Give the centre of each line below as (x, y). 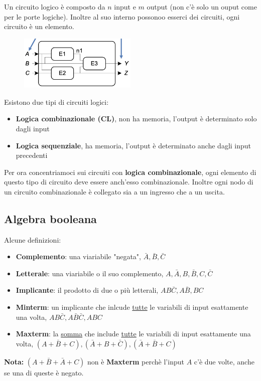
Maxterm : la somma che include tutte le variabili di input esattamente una (133, 334)
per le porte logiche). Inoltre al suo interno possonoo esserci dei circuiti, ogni (122, 16)
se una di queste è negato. (44, 372)
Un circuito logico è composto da (55, 7)
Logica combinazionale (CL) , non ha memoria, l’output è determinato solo (136, 119)
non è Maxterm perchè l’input (136, 361)
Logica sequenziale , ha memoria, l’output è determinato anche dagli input (134, 145)
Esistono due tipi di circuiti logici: (56, 102)
